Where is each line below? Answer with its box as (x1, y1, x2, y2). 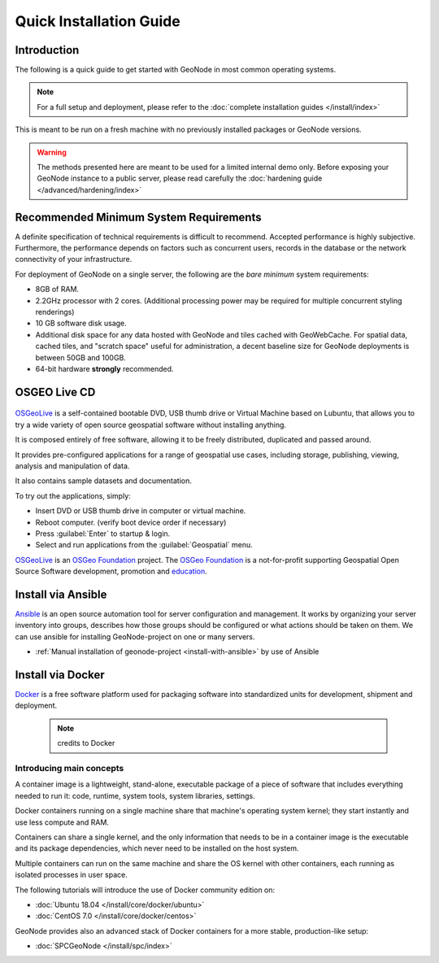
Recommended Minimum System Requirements (15, 210, 262, 224)
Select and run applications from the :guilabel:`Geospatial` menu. (35, 540, 253, 550)
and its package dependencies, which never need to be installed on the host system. (15, 843, 299, 853)
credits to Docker (57, 739, 115, 748)
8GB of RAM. (35, 285, 80, 294)
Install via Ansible (15, 587, 107, 601)
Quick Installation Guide (15, 12, 180, 30)
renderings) (35, 307, 75, 317)
